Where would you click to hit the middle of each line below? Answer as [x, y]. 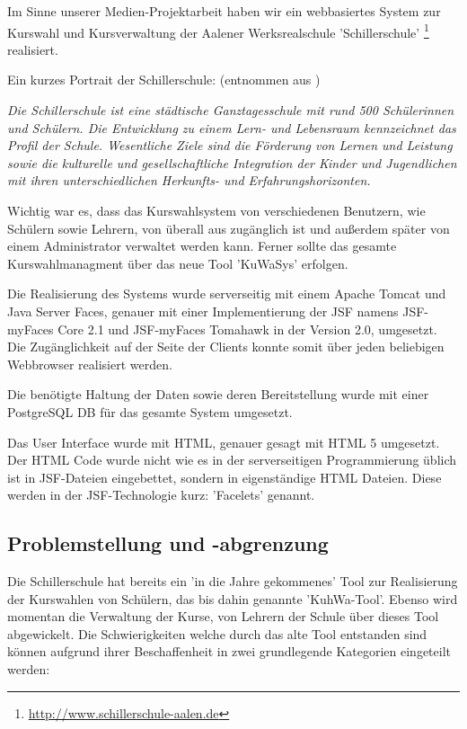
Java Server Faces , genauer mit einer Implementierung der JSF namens [203, 311]
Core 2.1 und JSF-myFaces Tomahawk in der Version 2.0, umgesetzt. [247, 329]
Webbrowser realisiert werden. [90, 364]
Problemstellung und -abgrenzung [168, 543]
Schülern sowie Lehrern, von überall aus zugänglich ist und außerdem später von [229, 228]
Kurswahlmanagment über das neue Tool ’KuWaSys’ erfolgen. [178, 263]
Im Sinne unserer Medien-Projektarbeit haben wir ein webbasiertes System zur [224, 11]
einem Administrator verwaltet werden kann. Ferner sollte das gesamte [202, 246]
